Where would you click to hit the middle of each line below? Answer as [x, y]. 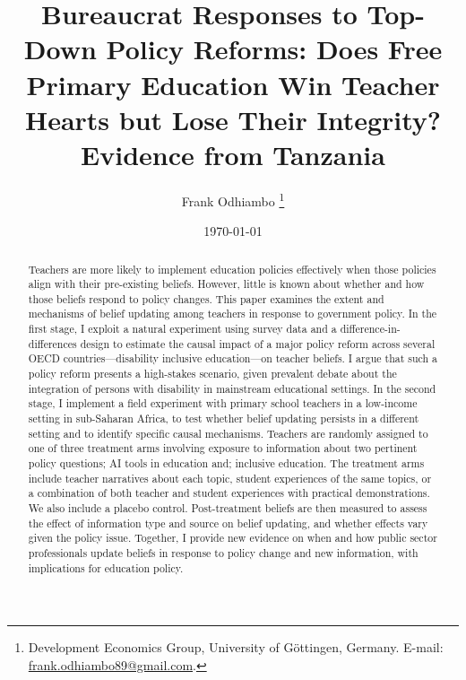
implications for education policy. [106, 567]
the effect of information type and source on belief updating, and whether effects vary [228, 523]
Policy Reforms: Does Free [274, 49]
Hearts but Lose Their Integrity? [233, 119]
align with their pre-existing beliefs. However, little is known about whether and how [226, 284]
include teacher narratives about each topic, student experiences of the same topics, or [230, 478]
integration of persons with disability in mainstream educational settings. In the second [232, 388]
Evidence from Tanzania [233, 154]
